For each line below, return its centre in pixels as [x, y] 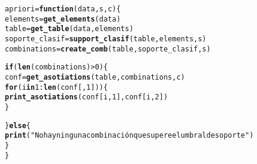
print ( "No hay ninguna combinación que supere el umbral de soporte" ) [129, 136]
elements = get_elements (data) [63, 19]
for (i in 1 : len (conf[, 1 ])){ [56, 87]
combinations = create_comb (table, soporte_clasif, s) [108, 49]
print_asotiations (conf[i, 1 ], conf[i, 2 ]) [87, 97]
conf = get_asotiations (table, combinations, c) [95, 77]
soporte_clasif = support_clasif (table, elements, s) [106, 39]
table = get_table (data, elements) [69, 29]
